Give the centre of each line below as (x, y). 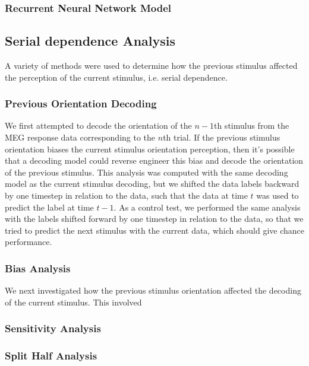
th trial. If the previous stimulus (222, 137)
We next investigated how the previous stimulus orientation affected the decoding (153, 290)
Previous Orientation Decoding (81, 104)
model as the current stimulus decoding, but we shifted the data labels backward (152, 184)
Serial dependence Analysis (90, 41)
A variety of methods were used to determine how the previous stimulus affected (151, 66)
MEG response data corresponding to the (80, 137)
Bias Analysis (38, 268)
